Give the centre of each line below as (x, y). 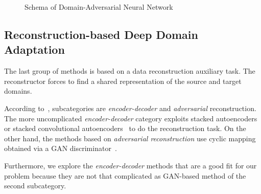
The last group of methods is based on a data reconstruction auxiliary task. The (130, 71)
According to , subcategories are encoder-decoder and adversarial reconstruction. (130, 108)
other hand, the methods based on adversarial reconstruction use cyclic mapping (130, 138)
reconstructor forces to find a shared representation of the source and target (123, 81)
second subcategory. (35, 186)
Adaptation (34, 49)
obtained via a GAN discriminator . (61, 148)
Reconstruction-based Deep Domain (101, 34)
